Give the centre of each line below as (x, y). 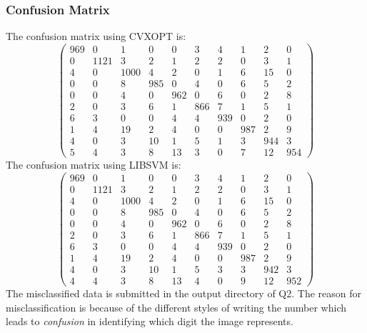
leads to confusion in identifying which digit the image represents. (150, 321)
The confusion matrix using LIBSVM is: (94, 165)
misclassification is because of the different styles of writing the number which (176, 307)
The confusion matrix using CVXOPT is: (96, 36)
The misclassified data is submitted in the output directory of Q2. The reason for (184, 293)
